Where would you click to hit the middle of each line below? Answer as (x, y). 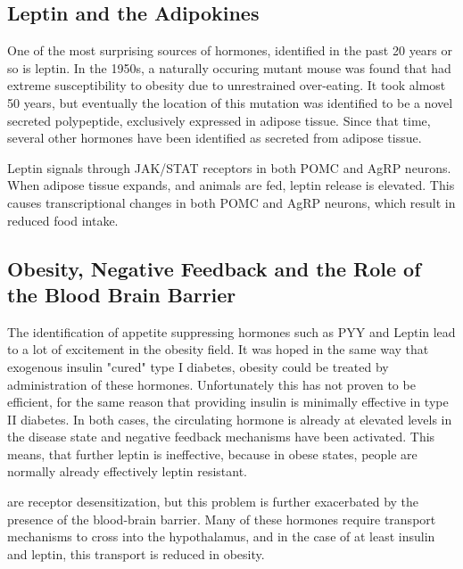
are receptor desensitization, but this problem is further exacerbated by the (213, 502)
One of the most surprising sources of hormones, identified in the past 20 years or (230, 50)
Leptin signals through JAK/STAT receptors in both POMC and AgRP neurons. (229, 167)
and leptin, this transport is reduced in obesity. (136, 553)
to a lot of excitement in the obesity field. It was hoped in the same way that (218, 349)
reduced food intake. (63, 220)
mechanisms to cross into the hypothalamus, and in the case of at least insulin (221, 536)
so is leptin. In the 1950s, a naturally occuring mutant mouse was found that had (229, 67)
